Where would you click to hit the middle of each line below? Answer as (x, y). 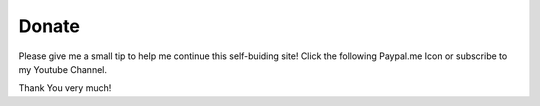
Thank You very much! (65, 88)
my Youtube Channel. (62, 69)
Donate (49, 26)
